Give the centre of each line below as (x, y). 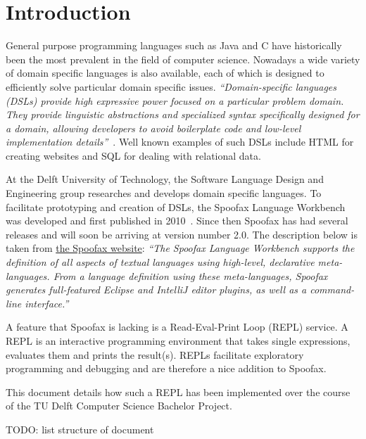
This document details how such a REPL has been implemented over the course (178, 392)
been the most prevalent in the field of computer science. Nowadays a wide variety (183, 59)
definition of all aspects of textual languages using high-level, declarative (160, 262)
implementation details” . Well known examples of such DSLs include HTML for (180, 142)
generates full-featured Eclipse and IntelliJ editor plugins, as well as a (156, 290)
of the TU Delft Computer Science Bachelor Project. (119, 406)
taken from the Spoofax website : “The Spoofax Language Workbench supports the (180, 248)
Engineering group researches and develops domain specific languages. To (164, 193)
